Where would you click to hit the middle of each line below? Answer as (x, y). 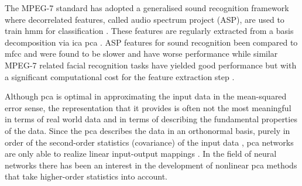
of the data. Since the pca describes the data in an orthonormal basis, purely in (147, 130)
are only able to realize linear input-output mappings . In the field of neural (141, 154)
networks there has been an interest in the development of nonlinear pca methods (151, 165)
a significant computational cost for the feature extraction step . (120, 76)
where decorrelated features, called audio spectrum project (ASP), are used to (145, 19)
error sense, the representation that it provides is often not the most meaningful (148, 107)
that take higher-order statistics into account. (86, 176)
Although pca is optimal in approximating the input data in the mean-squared (146, 96)
